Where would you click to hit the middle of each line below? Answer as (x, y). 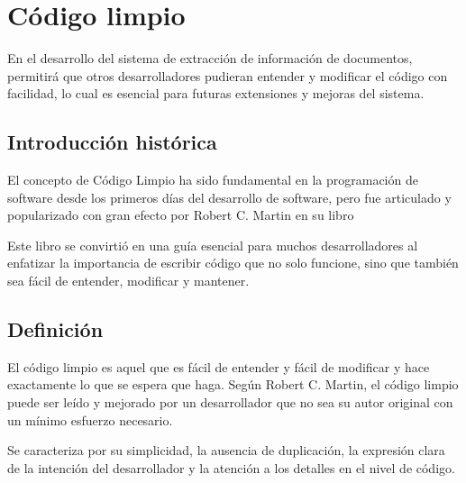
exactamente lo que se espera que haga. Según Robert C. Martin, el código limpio (233, 384)
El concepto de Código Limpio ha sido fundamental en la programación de (213, 180)
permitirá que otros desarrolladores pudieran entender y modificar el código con (228, 75)
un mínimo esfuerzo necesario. (90, 419)
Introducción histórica (112, 142)
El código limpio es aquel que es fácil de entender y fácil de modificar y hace (219, 366)
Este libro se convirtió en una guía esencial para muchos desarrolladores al (213, 245)
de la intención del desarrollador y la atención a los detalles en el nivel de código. (231, 467)
